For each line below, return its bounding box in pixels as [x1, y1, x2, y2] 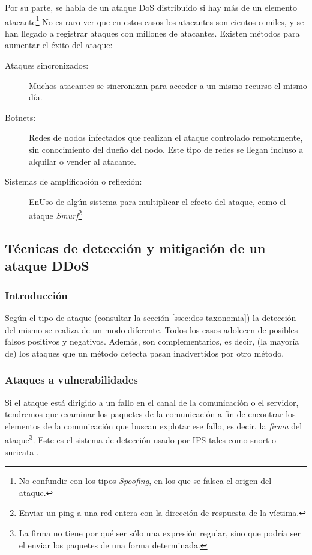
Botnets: [5, 111, 36, 123]
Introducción [5, 287, 68, 302]
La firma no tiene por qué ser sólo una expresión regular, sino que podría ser [19, 527, 301, 539]
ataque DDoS [5, 256, 89, 275]
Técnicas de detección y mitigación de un [5, 239, 266, 257]
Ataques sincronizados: [5, 59, 89, 72]
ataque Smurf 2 [29, 207, 82, 222]
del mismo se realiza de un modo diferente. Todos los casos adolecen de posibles [5, 323, 298, 336]
